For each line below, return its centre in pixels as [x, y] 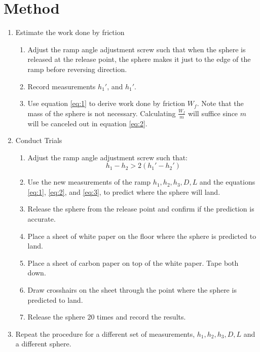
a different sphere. [43, 344]
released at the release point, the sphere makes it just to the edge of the [139, 59]
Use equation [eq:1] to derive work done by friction [106, 103]
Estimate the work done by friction [70, 32]
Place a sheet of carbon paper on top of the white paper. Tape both [133, 262]
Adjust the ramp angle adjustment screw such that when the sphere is [137, 49]
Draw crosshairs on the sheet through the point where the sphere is [132, 290]
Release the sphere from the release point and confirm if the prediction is [141, 209]
